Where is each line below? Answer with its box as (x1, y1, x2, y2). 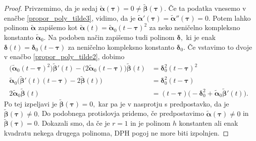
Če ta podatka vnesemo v (168, 3, 246, 13)
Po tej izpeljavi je (4, 98, 57, 108)
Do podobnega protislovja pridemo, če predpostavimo (42, 108, 204, 118)
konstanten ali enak (179, 118, 238, 128)
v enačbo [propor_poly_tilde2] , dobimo (4, 51, 125, 62)
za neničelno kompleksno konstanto (68, 41, 175, 52)
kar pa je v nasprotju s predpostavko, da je (98, 98, 229, 108)
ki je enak (186, 32, 216, 42)
